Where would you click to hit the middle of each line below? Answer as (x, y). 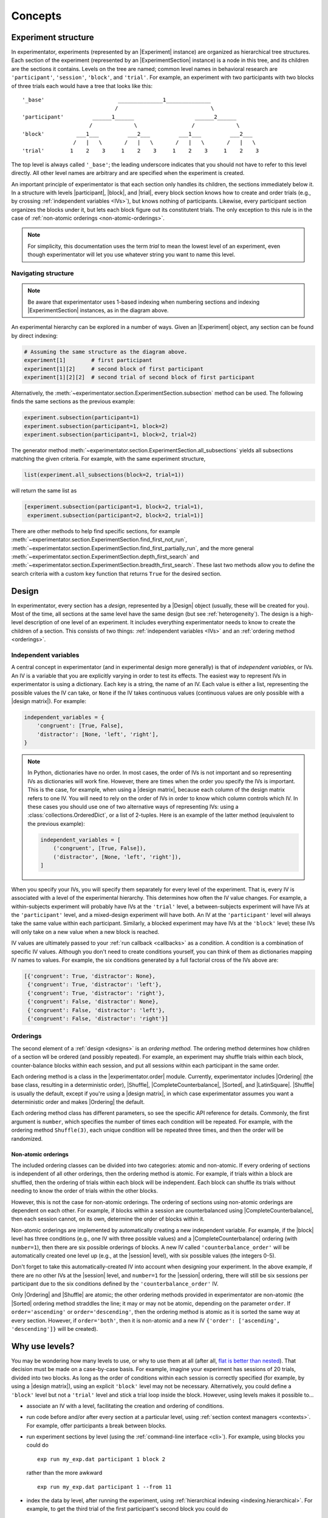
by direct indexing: (34, 335)
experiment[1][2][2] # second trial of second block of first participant (139, 377)
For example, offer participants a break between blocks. (97, 1425)
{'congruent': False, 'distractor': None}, (93, 1002)
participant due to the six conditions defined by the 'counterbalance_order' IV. (115, 1284)
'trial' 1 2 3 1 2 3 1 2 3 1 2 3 (141, 151)
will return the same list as (44, 491)
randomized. (27, 1138)
